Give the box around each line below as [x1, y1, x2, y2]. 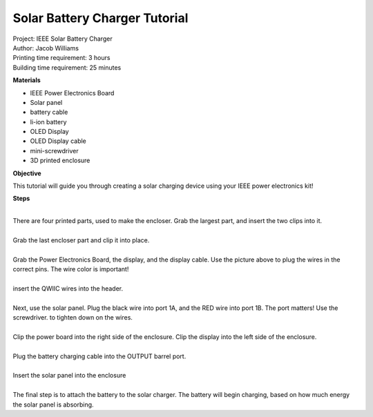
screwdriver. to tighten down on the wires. [12, 313, 133, 322]
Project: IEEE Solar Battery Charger [12, 35, 113, 43]
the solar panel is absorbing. [12, 400, 94, 409]
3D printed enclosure [30, 156, 90, 165]
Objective [12, 169, 41, 177]
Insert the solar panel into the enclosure [12, 371, 126, 380]
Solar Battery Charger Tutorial [12, 10, 189, 26]
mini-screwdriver [30, 146, 79, 155]
